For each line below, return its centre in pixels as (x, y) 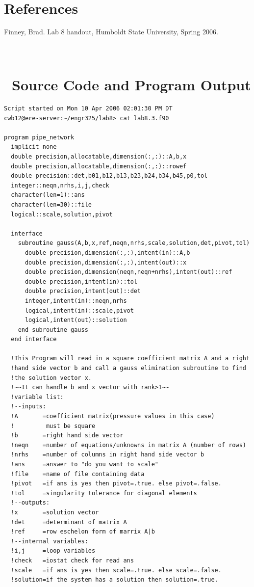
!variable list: (37, 397)
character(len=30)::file (51, 204)
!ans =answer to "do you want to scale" (85, 464)
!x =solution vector (55, 512)
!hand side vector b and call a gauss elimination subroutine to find (128, 368)
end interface (34, 339)
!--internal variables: (50, 541)
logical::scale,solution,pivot (62, 214)
